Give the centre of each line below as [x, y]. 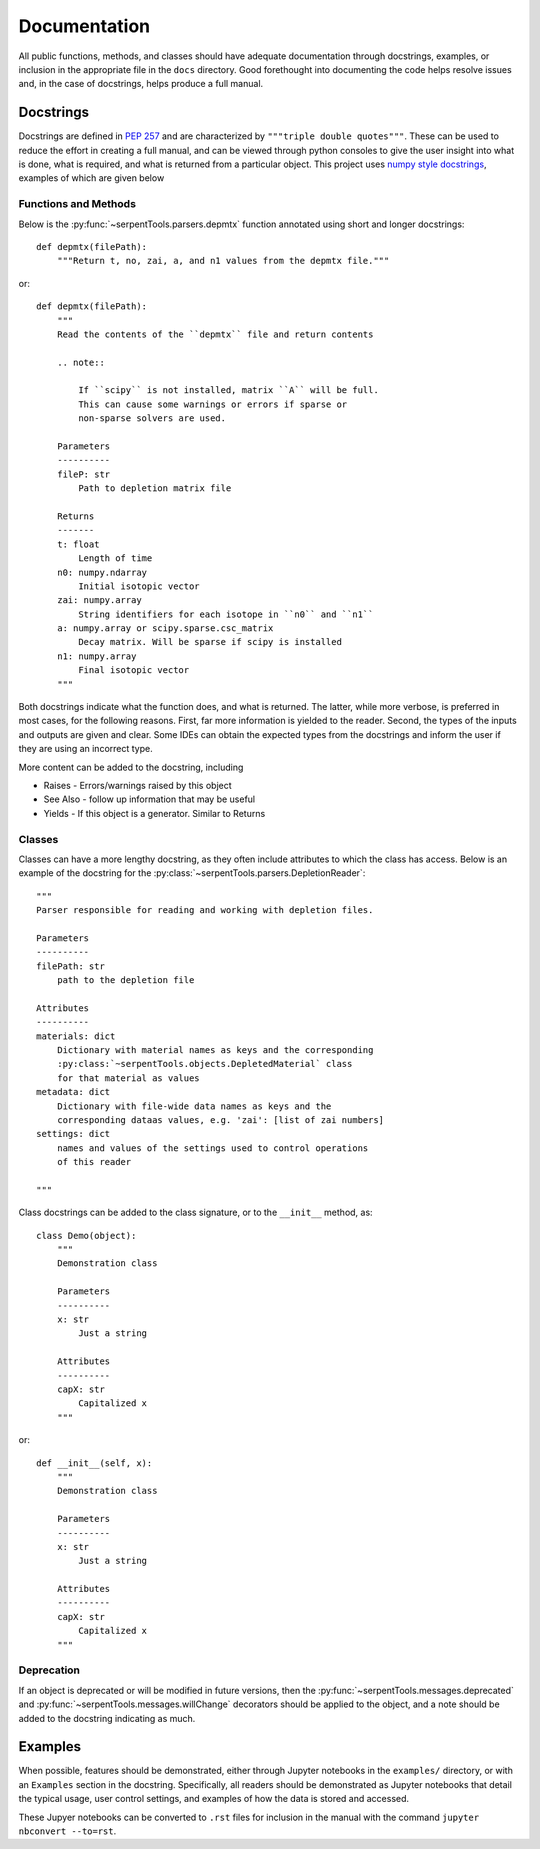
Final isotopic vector [134, 670]
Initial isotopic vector [139, 586]
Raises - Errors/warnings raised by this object [137, 785]
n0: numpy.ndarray [102, 572]
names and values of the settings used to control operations [212, 1148]
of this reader [94, 1162]
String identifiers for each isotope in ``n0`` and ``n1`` [226, 614]
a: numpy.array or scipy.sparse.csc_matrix [165, 628]
